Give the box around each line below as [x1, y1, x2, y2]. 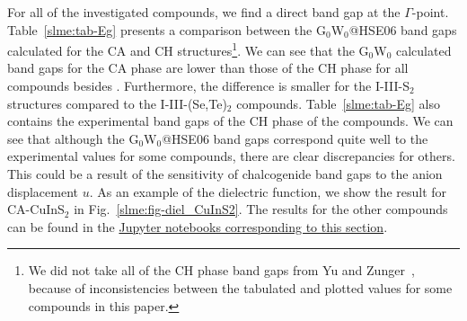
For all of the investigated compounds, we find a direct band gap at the [7, 3, 401, 21]
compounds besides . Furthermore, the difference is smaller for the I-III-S [7, 76, 410, 95]
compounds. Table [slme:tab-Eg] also [236, 94, 440, 112]
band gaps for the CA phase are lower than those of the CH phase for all [7, 58, 409, 77]
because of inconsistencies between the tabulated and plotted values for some [28, 278, 453, 297]
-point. [411, 3, 449, 21]
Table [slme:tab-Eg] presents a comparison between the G [7, 20, 326, 39]
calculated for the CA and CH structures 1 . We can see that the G [7, 39, 369, 59]
